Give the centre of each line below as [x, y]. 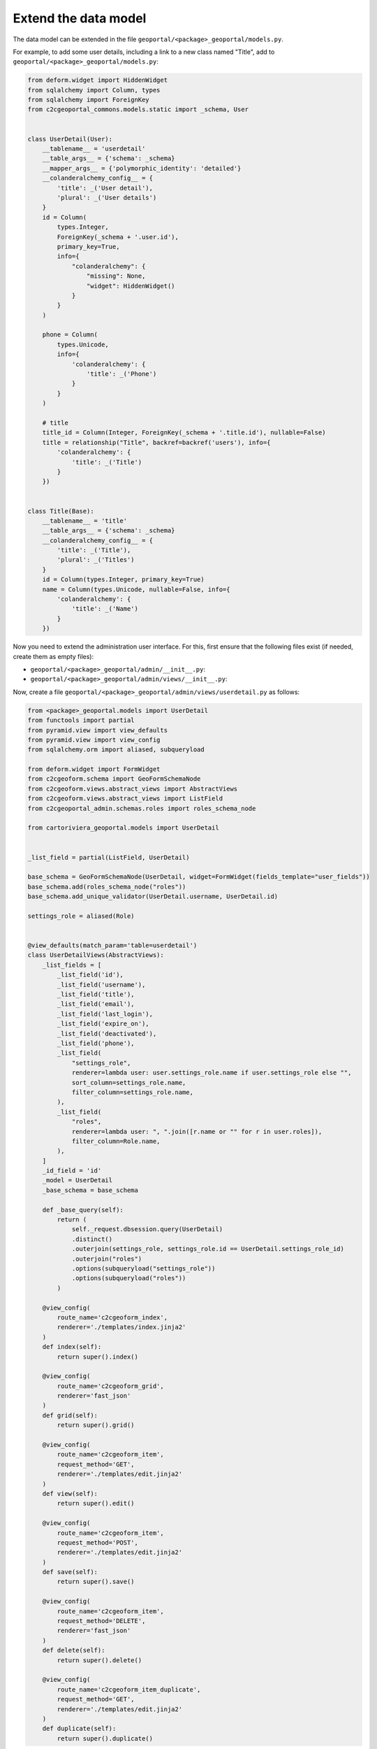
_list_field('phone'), [96, 1043]
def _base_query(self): [83, 1210]
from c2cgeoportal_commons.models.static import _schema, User [138, 109]
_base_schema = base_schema [90, 1190]
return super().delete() [99, 1660]
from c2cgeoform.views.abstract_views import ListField [125, 799]
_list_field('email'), [96, 1004]
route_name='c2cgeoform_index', [112, 1317]
